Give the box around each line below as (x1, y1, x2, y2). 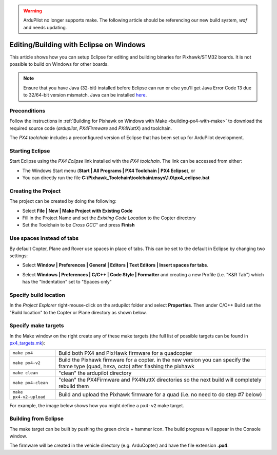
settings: (9, 252, 28, 259)
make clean (12, 370, 38, 376)
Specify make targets (9, 322, 64, 329)
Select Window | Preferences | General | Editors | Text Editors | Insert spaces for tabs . (22, 262, 209, 268)
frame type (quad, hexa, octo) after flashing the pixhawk (58, 363, 195, 370)
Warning (23, 8, 42, 14)
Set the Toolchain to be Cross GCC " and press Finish (22, 222, 135, 228)
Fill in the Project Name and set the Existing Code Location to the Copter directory (22, 215, 196, 221)
